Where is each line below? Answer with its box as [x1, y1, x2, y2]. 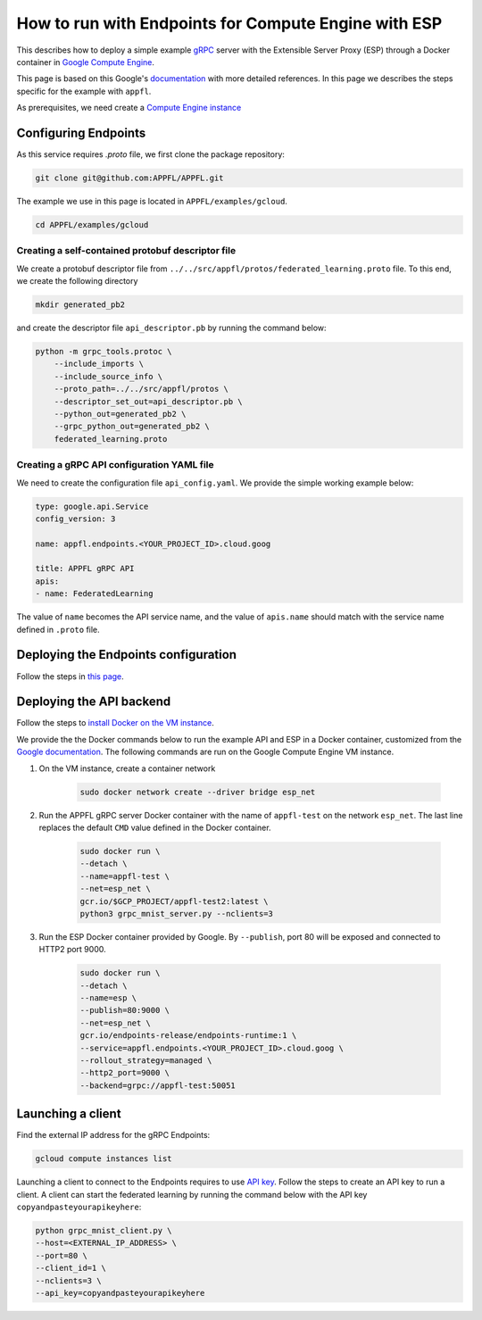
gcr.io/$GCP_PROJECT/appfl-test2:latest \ [79, 896, 269, 906]
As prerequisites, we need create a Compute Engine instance [16, 103, 242, 113]
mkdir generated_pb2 [35, 300, 125, 310]
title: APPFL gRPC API [35, 563, 135, 574]
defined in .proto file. [16, 624, 100, 635]
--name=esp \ [79, 993, 137, 1003]
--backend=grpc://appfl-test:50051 [79, 1080, 236, 1091]
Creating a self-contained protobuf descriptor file [16, 245, 237, 257]
